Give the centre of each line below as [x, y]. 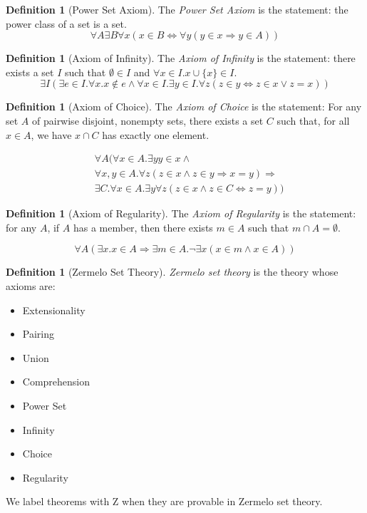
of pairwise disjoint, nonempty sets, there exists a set [148, 120]
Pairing [38, 334]
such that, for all [313, 120]
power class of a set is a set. [66, 23]
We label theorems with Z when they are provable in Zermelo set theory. [164, 501]
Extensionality [54, 310]
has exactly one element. [156, 134]
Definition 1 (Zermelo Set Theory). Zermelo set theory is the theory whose [172, 272]
